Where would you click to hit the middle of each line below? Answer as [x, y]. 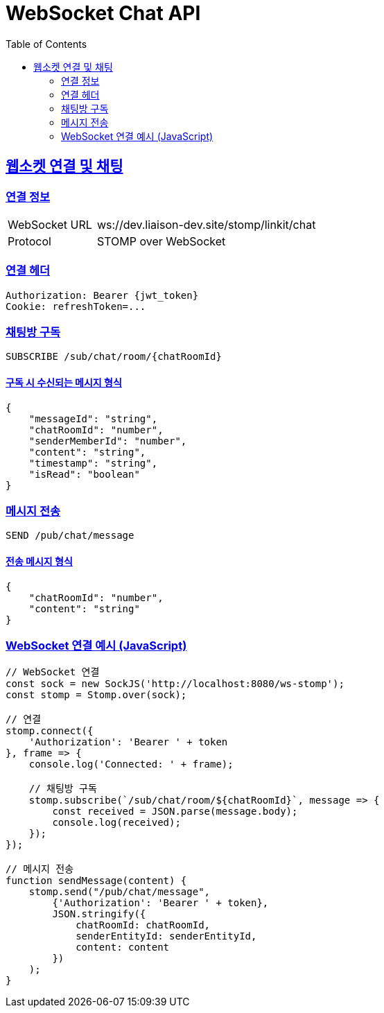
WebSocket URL [50, 224]
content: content [123, 947]
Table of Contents [46, 44]
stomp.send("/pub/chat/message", [120, 892]
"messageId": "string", [93, 418]
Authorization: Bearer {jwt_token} [102, 295]
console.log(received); [116, 823]
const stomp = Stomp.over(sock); [96, 695]
